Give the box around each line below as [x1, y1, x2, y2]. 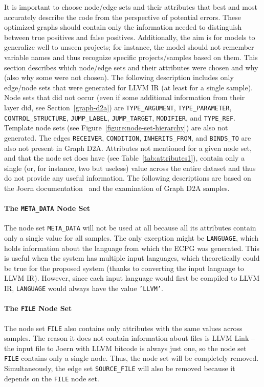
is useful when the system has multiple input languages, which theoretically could [4, 253, 260, 263]
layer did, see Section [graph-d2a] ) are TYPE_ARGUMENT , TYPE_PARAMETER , [4, 102, 232, 112]
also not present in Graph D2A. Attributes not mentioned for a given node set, [4, 142, 252, 153]
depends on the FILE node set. [4, 373, 99, 383]
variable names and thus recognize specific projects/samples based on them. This [4, 51, 258, 62]
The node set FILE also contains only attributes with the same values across [4, 322, 243, 333]
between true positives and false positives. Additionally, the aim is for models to [4, 31, 255, 42]
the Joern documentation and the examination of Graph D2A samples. [4, 182, 230, 193]
